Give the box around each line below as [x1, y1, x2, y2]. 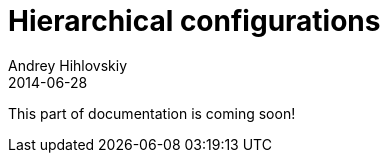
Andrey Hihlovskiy [8, 56, 128, 74]
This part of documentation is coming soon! [8, 104, 296, 122]
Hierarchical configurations [8, 4, 381, 38]
